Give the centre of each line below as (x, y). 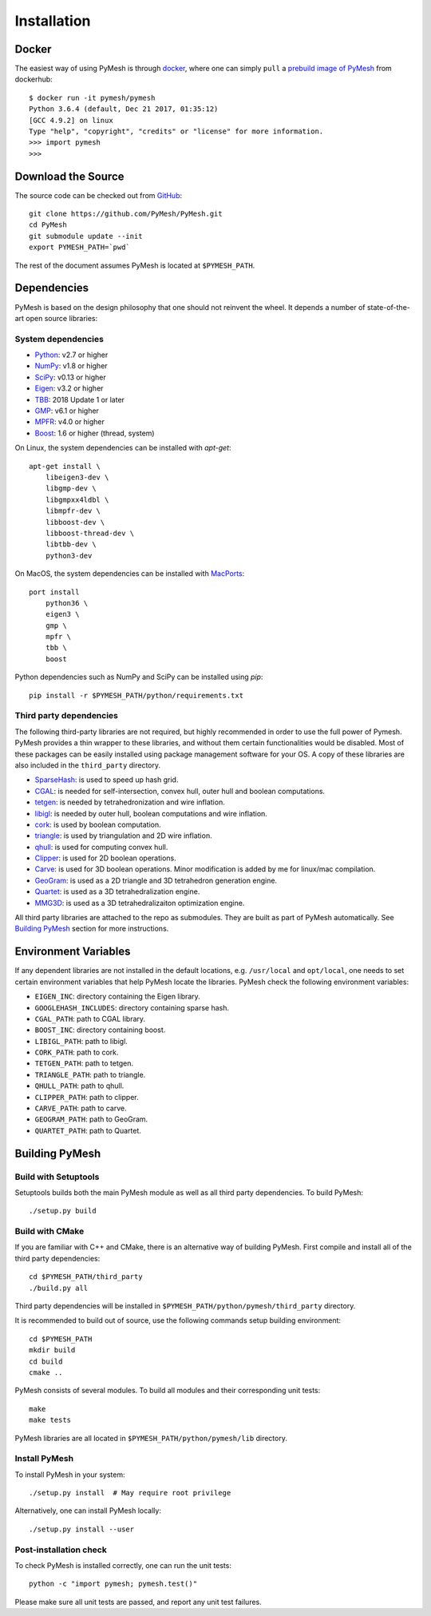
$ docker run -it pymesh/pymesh (92, 97)
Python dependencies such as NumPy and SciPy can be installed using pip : (139, 677)
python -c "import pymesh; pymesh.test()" (113, 1584)
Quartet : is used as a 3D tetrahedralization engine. (117, 891)
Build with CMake (49, 1232)
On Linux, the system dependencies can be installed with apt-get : (123, 448)
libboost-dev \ (75, 522)
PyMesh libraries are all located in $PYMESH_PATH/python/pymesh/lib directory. (151, 1438)
